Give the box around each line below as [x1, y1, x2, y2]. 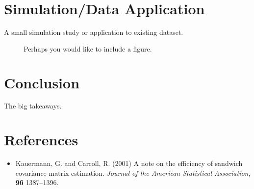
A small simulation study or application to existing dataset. [4, 27, 183, 37]
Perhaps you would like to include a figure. [24, 43, 152, 54]
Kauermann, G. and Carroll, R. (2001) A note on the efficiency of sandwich [15, 158, 243, 168]
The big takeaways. [4, 101, 62, 111]
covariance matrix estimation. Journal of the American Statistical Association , [15, 167, 251, 178]
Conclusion [4, 72, 80, 92]
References [4, 130, 78, 150]
